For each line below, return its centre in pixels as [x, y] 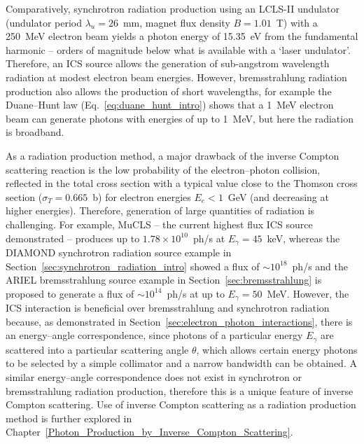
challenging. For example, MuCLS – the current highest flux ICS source [159, 224]
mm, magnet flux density [176, 22]
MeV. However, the [308, 293]
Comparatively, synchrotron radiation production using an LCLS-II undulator [173, 8]
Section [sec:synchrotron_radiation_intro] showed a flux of [133, 266]
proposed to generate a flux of [70, 293]
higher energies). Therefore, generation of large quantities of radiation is [160, 210]
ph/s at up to [196, 293]
